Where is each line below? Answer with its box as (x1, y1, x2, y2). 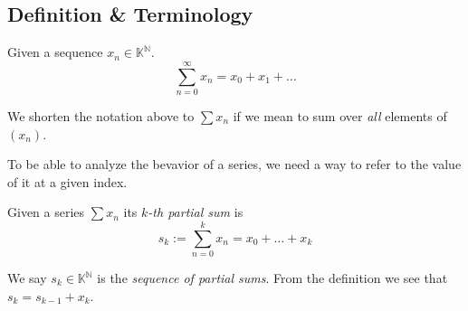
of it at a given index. (7, 172, 128, 191)
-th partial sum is (148, 203, 244, 221)
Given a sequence (7, 42, 103, 61)
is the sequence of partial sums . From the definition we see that (97, 269, 448, 287)
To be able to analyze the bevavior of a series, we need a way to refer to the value (7, 155, 462, 174)
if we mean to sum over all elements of (233, 106, 447, 125)
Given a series (7, 203, 85, 221)
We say (7, 269, 47, 287)
